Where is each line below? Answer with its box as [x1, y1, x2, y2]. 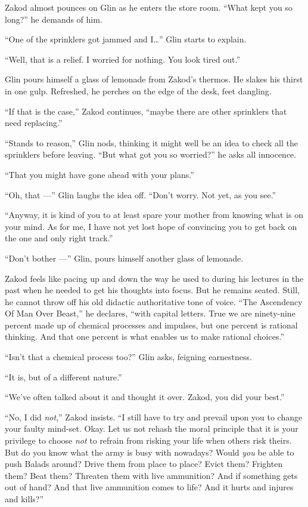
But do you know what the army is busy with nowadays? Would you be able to [5, 445, 294, 458]
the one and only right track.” [5, 232, 113, 244]
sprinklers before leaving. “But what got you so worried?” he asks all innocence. [5, 148, 297, 161]
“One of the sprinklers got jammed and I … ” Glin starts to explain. [5, 33, 247, 45]
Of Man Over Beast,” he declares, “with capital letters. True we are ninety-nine [5, 307, 295, 319]
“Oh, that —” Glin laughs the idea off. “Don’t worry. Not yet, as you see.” [5, 188, 276, 201]
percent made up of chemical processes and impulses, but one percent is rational [5, 318, 298, 331]
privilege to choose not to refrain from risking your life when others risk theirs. [5, 434, 292, 447]
